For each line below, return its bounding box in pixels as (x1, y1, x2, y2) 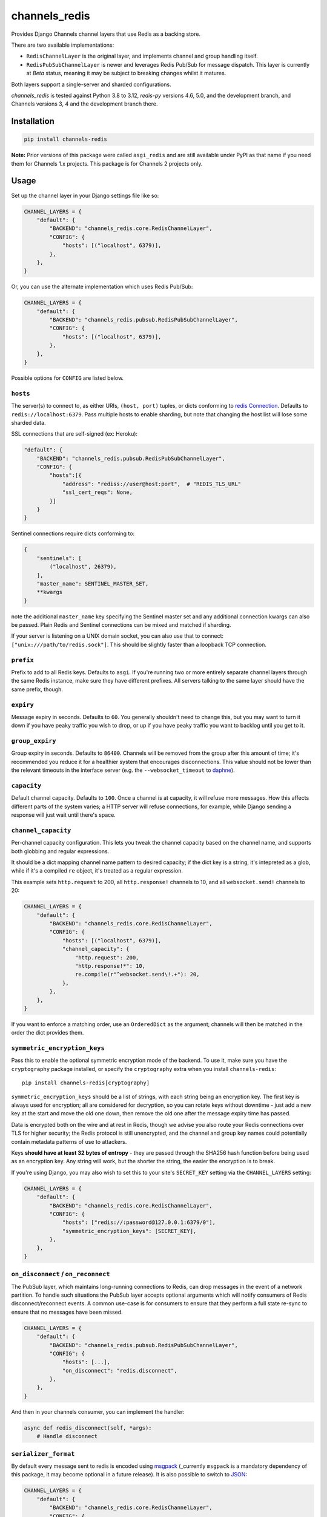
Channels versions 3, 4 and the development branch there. (11, 100, 158, 107)
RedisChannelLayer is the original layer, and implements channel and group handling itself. (26, 52, 258, 60)
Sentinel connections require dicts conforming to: (11, 530, 135, 537)
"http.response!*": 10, (74, 962, 145, 969)
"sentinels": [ (36, 555, 82, 561)
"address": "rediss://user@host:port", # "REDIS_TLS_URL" (62, 480, 242, 487)
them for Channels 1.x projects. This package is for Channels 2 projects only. (11, 160, 203, 167)
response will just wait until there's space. (11, 811, 116, 819)
